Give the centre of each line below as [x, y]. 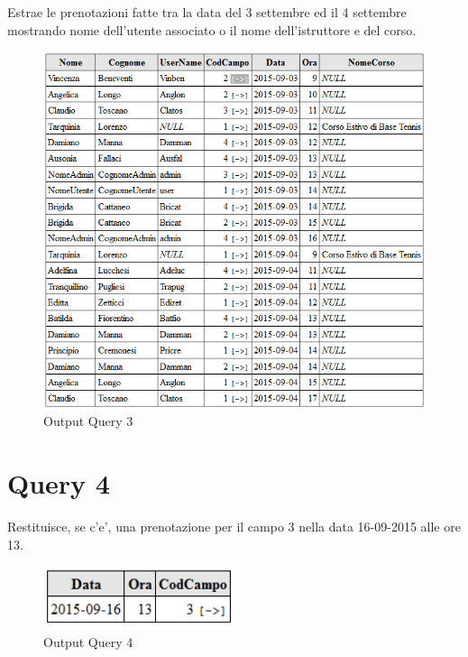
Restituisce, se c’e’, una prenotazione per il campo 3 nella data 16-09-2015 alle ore [234, 527]
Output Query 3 [88, 421]
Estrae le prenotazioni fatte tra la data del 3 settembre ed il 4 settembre [207, 12]
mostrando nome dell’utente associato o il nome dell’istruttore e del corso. [212, 29]
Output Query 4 [88, 641]
